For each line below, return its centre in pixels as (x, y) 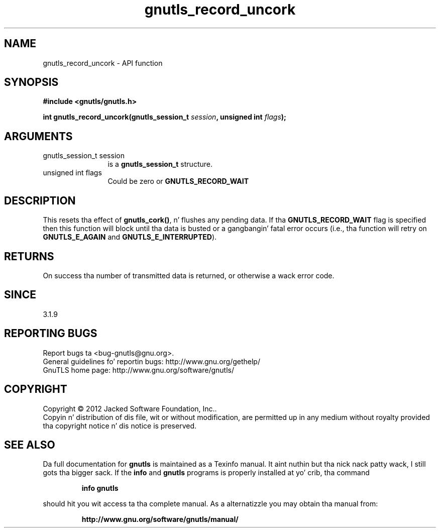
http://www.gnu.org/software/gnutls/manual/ (160, 519)
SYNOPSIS (31, 82)
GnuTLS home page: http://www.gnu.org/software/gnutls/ (138, 370)
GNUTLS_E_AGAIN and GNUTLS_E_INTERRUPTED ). (130, 237)
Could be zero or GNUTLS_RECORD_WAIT (178, 181)
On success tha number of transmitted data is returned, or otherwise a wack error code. (189, 275)
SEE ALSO (30, 445)
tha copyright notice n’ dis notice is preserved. (120, 425)
